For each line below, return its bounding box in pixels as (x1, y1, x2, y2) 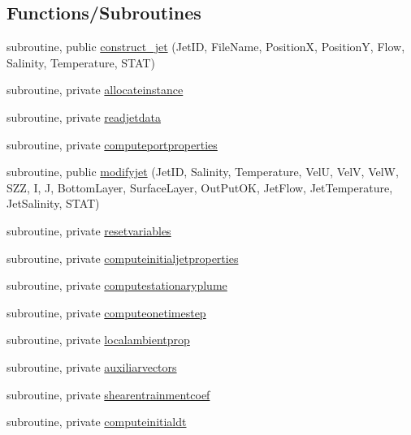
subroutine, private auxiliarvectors (6, 358, 177, 375)
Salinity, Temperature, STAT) (6, 54, 155, 71)
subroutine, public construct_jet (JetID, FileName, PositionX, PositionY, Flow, (6, 38, 405, 55)
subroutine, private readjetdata (6, 108, 162, 125)
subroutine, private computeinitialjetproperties (6, 249, 239, 266)
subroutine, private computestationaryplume (6, 277, 227, 294)
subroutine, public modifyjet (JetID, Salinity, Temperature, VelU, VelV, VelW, (6, 163, 399, 180)
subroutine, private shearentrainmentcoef (6, 385, 210, 403)
